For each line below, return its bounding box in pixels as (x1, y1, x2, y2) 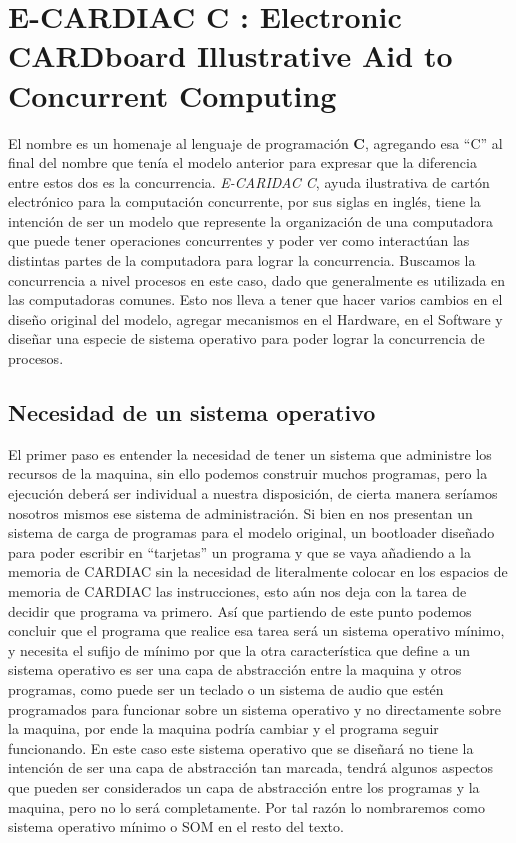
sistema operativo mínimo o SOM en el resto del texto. (8, 816, 344, 837)
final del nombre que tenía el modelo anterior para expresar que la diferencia (8, 152, 477, 173)
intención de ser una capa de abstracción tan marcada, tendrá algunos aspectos (8, 757, 494, 778)
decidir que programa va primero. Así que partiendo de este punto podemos (8, 600, 472, 621)
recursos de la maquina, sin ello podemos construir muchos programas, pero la (8, 463, 488, 484)
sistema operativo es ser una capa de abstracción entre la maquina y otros (8, 659, 462, 680)
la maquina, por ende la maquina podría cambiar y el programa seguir (8, 718, 439, 739)
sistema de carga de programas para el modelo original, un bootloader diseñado (8, 522, 495, 543)
